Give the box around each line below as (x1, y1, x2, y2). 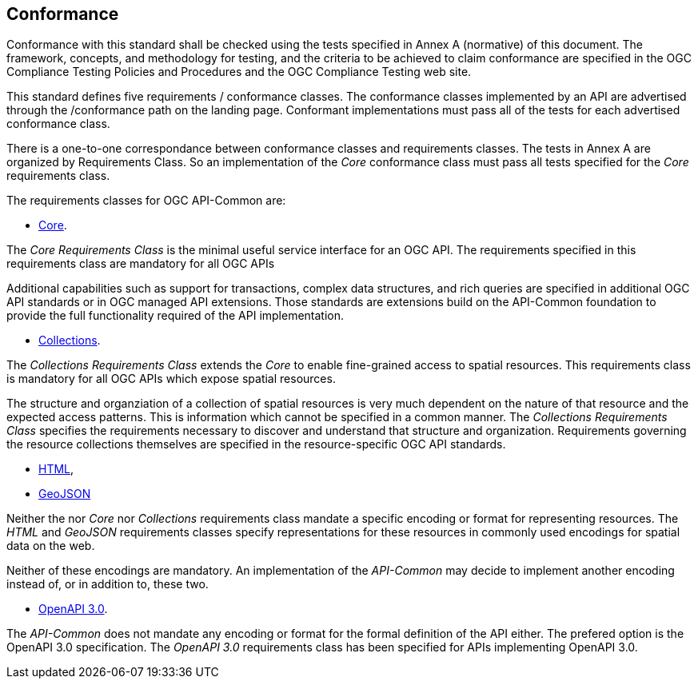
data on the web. (6, 539, 95, 553)
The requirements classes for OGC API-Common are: (6, 193, 286, 208)
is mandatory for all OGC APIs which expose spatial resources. (6, 372, 336, 386)
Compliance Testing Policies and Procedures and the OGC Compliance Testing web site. (6, 65, 472, 79)
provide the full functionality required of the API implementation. (6, 309, 345, 323)
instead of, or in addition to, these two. (6, 577, 209, 591)
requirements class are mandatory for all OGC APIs (6, 257, 275, 271)
